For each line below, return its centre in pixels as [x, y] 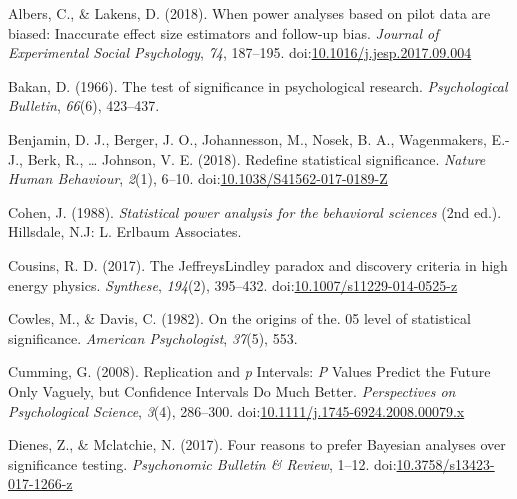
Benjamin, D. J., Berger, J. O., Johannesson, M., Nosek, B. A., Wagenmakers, [247, 138]
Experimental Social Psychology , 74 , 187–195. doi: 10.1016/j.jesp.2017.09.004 [240, 52]
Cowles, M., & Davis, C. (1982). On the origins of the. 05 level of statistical [239, 318]
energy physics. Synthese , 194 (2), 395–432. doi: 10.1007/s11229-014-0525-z [233, 284]
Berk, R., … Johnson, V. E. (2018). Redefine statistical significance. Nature [256, 158]
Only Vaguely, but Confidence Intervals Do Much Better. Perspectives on [232, 390]
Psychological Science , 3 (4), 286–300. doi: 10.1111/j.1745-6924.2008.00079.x [236, 410]
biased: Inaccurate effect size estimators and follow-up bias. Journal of [223, 32]
